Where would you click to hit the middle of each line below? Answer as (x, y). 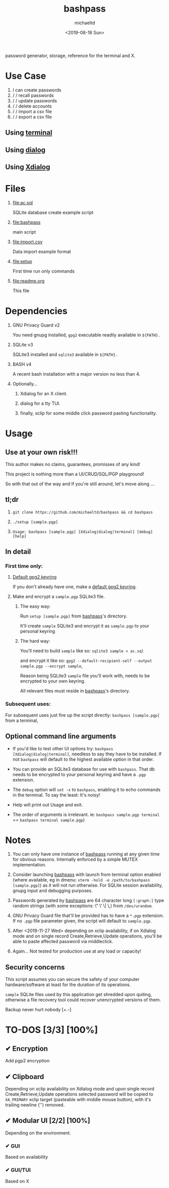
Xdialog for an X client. (44, 393)
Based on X (17, 1181)
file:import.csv (27, 242)
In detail (18, 552)
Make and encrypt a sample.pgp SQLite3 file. (59, 597)
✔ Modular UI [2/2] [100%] (48, 1121)
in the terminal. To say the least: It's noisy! (56, 795)
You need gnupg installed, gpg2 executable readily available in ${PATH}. (86, 335)
